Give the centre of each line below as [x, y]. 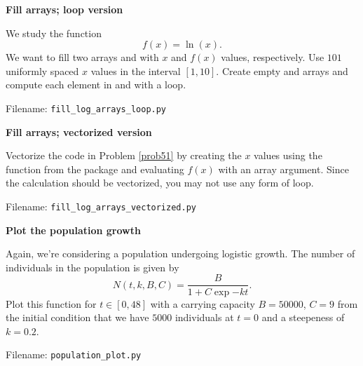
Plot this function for [51, 303]
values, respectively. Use [273, 57]
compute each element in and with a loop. [96, 84]
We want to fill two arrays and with [82, 57]
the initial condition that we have [77, 317]
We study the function [54, 33]
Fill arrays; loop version [64, 9]
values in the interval [136, 70]
